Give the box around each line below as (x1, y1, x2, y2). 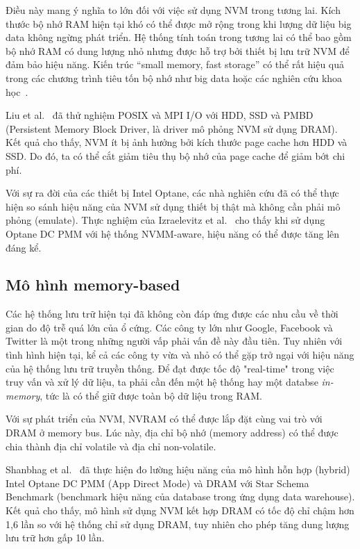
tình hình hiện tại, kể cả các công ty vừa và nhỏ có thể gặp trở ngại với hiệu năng (6, 347, 354, 362)
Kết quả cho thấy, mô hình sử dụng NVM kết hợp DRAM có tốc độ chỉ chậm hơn (6, 503, 354, 518)
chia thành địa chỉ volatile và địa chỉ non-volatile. (6, 439, 216, 453)
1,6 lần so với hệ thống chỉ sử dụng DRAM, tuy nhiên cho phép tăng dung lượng (6, 516, 350, 531)
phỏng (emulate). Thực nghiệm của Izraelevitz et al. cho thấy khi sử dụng (6, 213, 325, 227)
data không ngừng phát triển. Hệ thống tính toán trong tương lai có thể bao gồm (6, 30, 352, 44)
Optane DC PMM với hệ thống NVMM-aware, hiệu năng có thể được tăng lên (6, 226, 340, 240)
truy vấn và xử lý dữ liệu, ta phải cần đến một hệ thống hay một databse (6, 375, 318, 389)
